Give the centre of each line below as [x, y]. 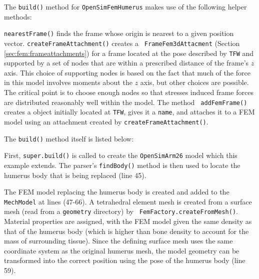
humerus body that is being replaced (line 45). [75, 175]
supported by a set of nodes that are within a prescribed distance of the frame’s [126, 63]
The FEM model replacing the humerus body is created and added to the [117, 192]
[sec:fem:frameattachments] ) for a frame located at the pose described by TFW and [129, 53]
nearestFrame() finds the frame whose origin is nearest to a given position [119, 33]
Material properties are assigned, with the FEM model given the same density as [128, 221]
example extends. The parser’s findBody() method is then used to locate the [122, 165]
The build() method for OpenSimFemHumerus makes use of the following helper [125, 6]
